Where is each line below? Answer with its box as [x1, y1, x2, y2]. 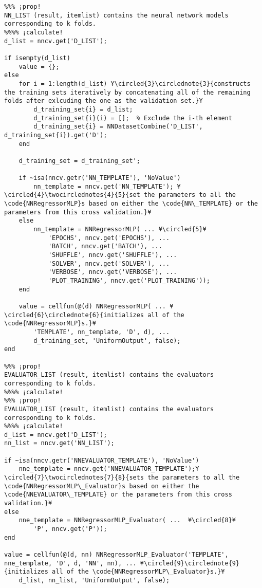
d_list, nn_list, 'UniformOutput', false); [18, 576, 170, 584]
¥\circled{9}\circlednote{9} [140, 559, 240, 567]
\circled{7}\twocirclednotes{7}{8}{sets [4, 474, 144, 482]
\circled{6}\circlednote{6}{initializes [4, 311, 144, 319]
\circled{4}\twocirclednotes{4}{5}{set [4, 191, 140, 199]
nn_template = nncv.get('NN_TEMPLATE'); [33, 182, 174, 190]
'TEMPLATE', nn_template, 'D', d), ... [33, 328, 170, 336]
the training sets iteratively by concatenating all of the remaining [4, 88, 251, 96]
